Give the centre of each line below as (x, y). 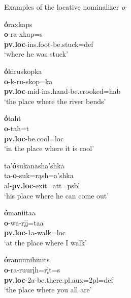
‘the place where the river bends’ (55, 101)
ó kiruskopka (23, 71)
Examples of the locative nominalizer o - (66, 7)
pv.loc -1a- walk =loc (35, 232)
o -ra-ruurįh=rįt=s (32, 270)
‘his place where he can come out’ (57, 195)
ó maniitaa (20, 213)
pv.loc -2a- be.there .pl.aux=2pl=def (59, 279)
